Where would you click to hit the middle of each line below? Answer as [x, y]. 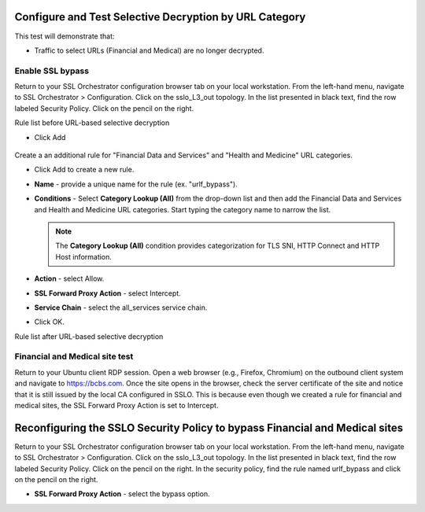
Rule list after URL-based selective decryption [89, 336]
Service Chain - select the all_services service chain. [121, 308]
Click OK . [49, 322]
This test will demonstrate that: [65, 36]
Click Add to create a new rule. [84, 170]
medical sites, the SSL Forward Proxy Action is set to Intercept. [116, 405]
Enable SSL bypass [52, 71]
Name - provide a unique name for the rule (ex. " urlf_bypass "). [136, 184]
